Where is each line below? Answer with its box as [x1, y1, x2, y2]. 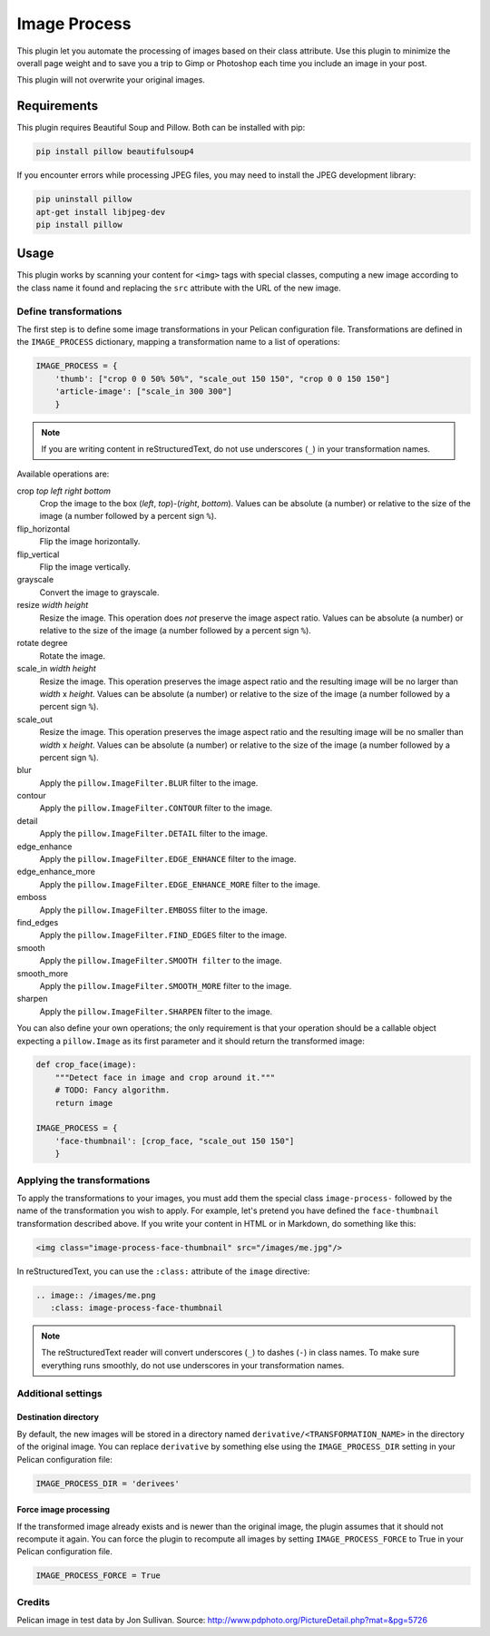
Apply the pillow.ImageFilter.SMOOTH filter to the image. [39, 955, 282, 966]
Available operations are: [16, 468, 110, 480]
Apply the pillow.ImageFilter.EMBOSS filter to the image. [39, 904, 268, 916]
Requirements [16, 98, 99, 113]
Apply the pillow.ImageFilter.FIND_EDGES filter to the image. [39, 930, 288, 941]
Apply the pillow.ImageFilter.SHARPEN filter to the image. [39, 1005, 273, 1016]
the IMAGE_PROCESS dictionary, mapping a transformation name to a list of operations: [16, 337, 340, 348]
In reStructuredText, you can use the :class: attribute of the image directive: [16, 1266, 310, 1277]
